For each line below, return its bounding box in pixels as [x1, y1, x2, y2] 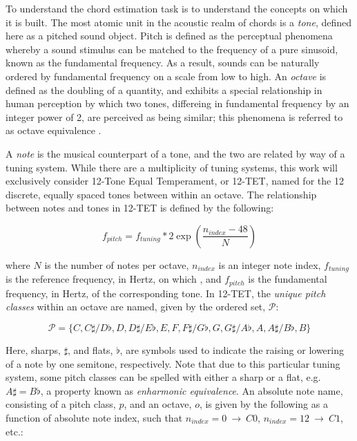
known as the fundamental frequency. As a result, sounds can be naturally [6, 55, 320, 70]
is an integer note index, [218, 257, 321, 272]
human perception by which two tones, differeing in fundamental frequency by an [6, 96, 349, 111]
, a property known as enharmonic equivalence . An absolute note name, [40, 383, 343, 397]
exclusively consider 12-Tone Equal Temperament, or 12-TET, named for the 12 [6, 173, 344, 188]
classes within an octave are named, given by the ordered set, [6, 299, 266, 314]
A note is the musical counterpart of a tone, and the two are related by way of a [6, 146, 345, 160]
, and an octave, [124, 397, 192, 411]
